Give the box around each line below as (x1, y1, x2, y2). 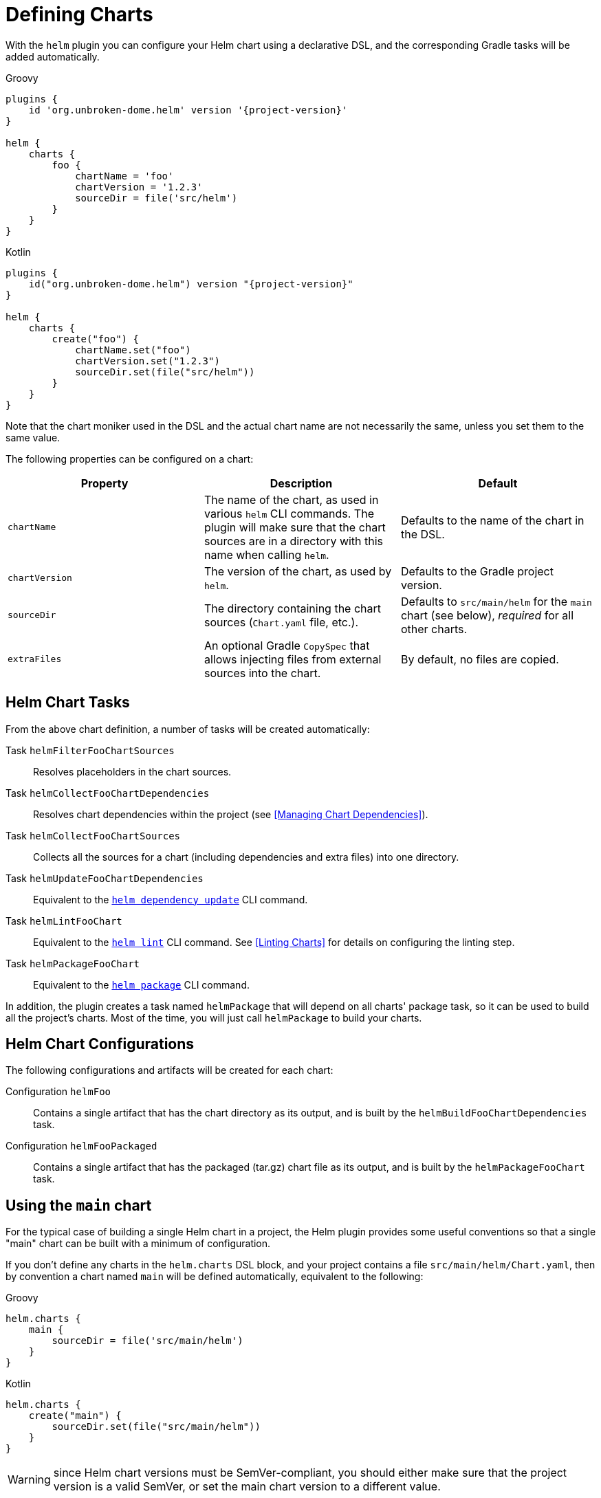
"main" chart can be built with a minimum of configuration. (6, 1237, 271, 1250)
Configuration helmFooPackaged (6, 1140, 157, 1152)
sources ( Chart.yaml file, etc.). (204, 615, 358, 629)
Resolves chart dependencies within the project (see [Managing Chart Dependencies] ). (33, 808, 428, 820)
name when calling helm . (204, 547, 329, 562)
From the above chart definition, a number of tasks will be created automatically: (6, 723, 370, 735)
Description (270, 476, 333, 490)
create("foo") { (52, 333, 139, 344)
